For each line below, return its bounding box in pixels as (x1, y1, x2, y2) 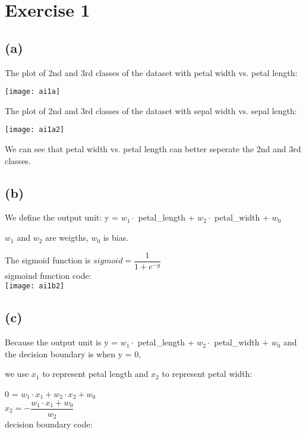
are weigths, (45, 231, 89, 244)
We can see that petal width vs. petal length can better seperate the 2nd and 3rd (5, 143, 301, 155)
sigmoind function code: (5, 269, 92, 281)
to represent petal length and (42, 367, 149, 380)
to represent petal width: (162, 367, 253, 380)
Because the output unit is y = (5, 336, 118, 348)
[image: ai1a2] (5, 125, 65, 134)
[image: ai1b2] (5, 282, 65, 291)
